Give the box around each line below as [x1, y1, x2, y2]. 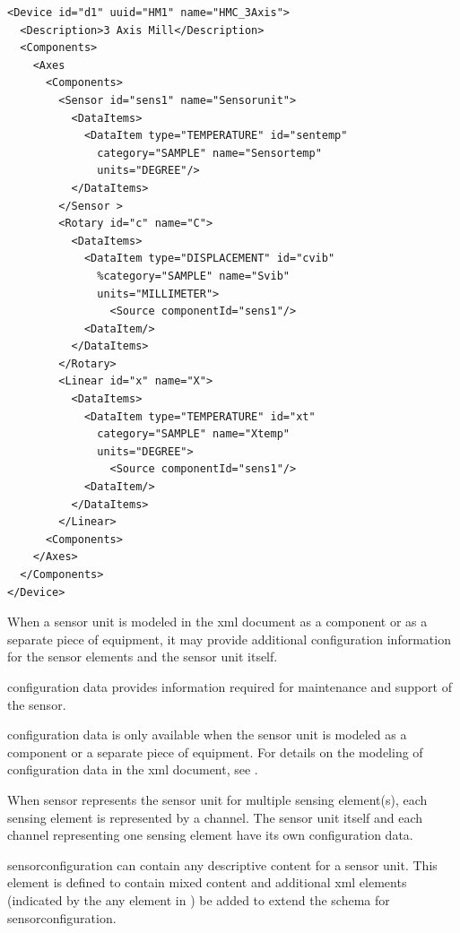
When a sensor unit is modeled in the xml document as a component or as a [7, 612, 428, 631]
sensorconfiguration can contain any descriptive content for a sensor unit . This [7, 855, 438, 874]
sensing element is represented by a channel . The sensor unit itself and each [7, 808, 423, 826]
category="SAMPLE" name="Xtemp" [97, 428, 290, 441]
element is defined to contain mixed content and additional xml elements [7, 873, 407, 892]
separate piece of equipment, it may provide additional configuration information [7, 629, 451, 648]
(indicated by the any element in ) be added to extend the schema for [7, 890, 390, 909]
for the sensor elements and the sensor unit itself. [7, 647, 278, 666]
